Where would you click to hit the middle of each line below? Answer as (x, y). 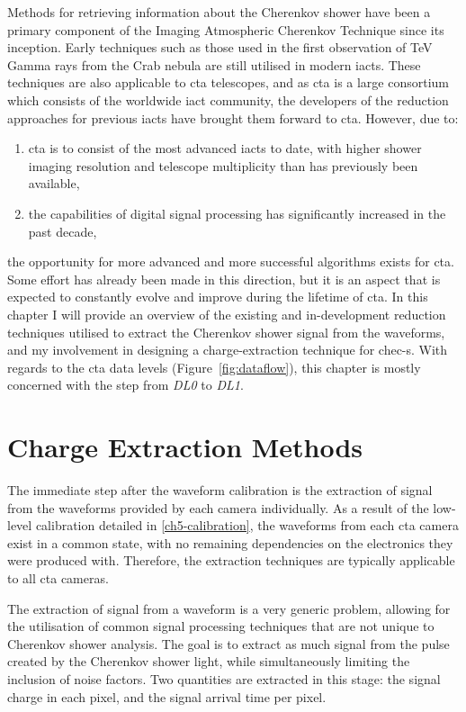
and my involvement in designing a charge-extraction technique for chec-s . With (228, 350)
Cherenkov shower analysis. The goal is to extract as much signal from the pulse (229, 643)
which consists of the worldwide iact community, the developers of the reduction (228, 99)
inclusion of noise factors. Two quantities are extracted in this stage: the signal (224, 678)
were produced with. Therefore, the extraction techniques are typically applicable (231, 560)
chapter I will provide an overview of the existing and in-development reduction (227, 314)
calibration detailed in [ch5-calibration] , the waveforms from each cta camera (247, 525)
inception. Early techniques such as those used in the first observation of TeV (220, 47)
